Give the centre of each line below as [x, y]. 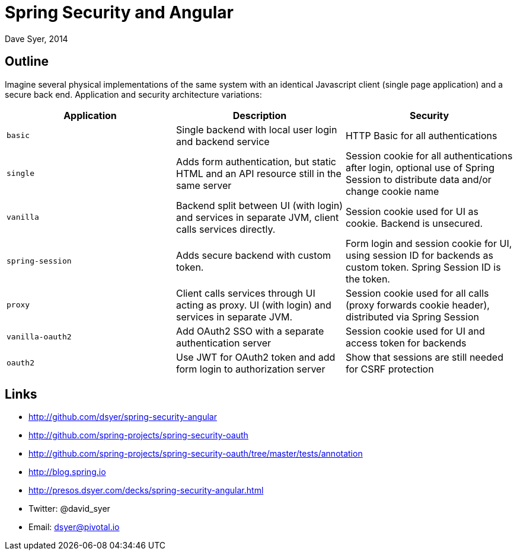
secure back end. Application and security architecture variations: [133, 94]
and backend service [223, 141]
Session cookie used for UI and [415, 331]
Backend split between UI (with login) [259, 205]
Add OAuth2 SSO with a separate [250, 331]
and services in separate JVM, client [257, 217]
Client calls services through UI [245, 293]
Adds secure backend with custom [253, 255]
